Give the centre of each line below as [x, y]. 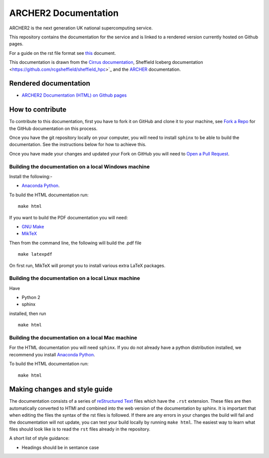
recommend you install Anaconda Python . [52, 354]
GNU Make [33, 226]
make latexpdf [35, 254]
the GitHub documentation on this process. [53, 128]
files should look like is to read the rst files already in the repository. [80, 429]
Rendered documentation [50, 83]
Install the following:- [31, 176]
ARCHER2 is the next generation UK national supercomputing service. [81, 28]
